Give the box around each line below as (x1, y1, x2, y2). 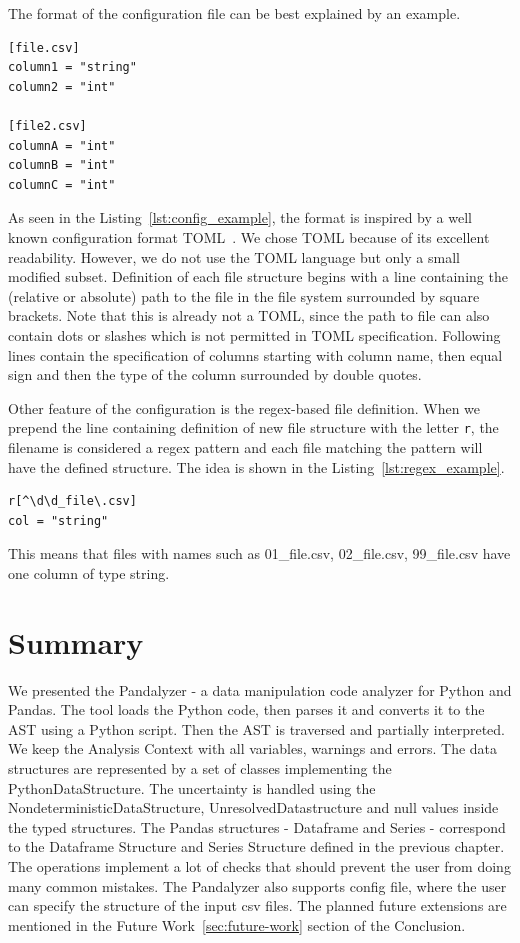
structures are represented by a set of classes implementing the (8, 758, 392, 778)
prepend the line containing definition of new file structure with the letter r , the (8, 417, 499, 438)
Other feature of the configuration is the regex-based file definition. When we (8, 397, 481, 418)
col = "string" (8, 513, 109, 528)
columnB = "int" (8, 158, 116, 173)
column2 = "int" (8, 79, 116, 94)
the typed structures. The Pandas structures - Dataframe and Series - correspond (8, 816, 506, 837)
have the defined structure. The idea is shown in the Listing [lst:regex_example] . (8, 456, 505, 477)
